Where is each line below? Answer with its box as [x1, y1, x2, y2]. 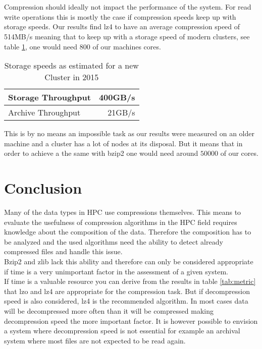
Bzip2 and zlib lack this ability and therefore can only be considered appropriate [4, 256, 253, 267]
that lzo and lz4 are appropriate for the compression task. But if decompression [4, 285, 250, 296]
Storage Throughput [8, 91, 91, 103]
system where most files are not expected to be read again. [4, 335, 186, 345]
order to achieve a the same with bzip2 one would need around [4, 148, 198, 158]
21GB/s [108, 106, 135, 119]
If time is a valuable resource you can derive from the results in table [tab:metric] [4, 276, 256, 286]
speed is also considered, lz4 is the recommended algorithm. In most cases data [4, 296, 248, 306]
